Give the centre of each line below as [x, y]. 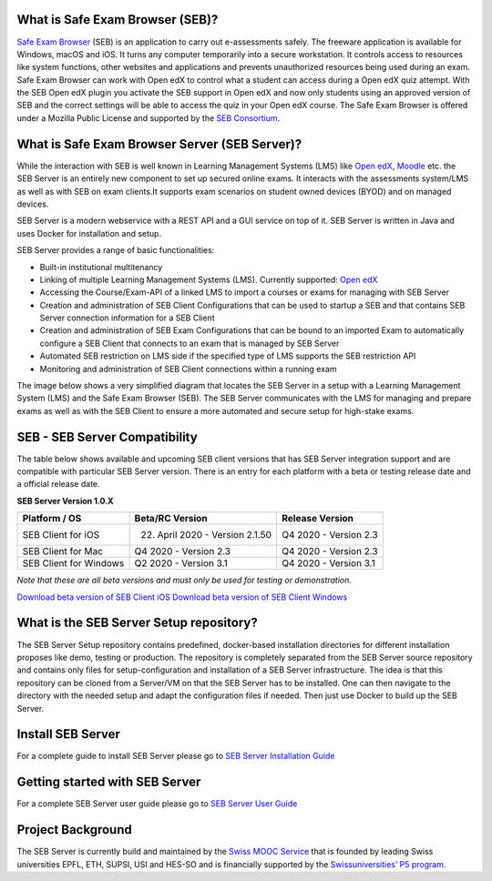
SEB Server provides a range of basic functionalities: [116, 250]
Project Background [74, 830]
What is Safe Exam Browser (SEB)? [118, 20]
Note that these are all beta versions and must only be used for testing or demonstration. [184, 580]
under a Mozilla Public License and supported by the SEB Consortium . [149, 117]
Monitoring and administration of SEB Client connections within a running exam [188, 369]
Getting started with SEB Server [109, 782]
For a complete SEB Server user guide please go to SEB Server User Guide [157, 804]
